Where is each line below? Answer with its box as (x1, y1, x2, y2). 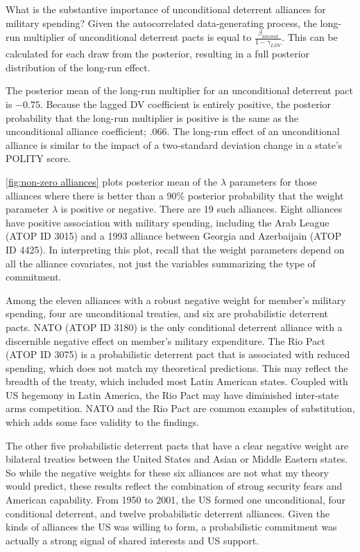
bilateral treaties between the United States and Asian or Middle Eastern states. (6, 452, 348, 466)
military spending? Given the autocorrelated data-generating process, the (6, 15, 317, 30)
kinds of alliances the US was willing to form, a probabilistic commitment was (6, 519, 337, 534)
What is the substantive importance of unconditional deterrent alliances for (6, 2, 326, 16)
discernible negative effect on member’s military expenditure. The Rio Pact (6, 333, 325, 348)
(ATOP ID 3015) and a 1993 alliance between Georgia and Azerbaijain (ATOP (6, 229, 342, 243)
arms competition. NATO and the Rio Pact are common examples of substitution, (6, 401, 355, 416)
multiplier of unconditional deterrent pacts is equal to (23, 30, 252, 44)
